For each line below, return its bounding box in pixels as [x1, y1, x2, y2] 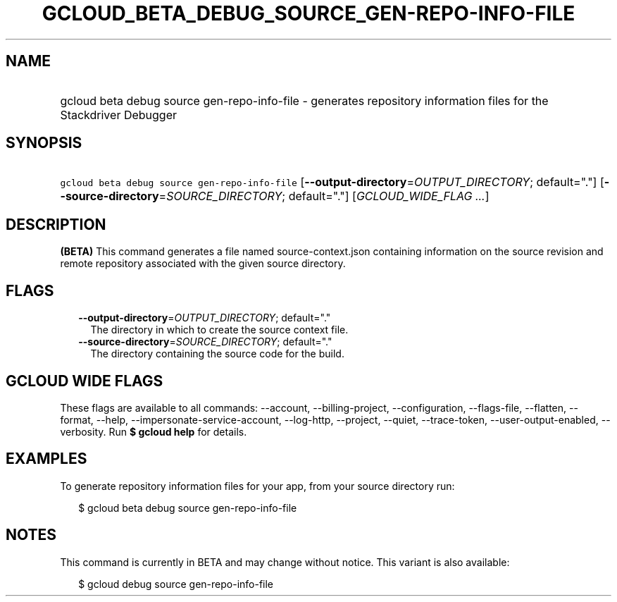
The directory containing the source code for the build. [90, 348, 344, 360]
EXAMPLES [6, 450, 87, 468]
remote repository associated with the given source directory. [60, 257, 346, 270]
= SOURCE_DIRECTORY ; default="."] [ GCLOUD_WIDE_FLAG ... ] [158, 189, 490, 204]
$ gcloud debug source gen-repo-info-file [78, 577, 274, 590]
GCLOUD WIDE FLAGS [6, 371, 163, 390]
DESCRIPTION [6, 215, 106, 233]
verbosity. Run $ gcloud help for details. [60, 425, 247, 438]
